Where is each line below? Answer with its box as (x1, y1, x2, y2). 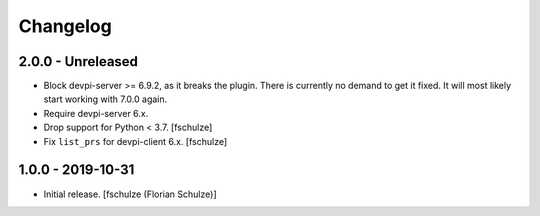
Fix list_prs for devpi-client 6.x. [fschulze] (43, 135, 228, 147)
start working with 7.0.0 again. (43, 93, 168, 105)
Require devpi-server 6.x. (43, 107, 149, 119)
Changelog (18, 15, 112, 37)
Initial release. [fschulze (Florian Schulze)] (43, 188, 217, 200)
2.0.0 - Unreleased (18, 53, 139, 70)
